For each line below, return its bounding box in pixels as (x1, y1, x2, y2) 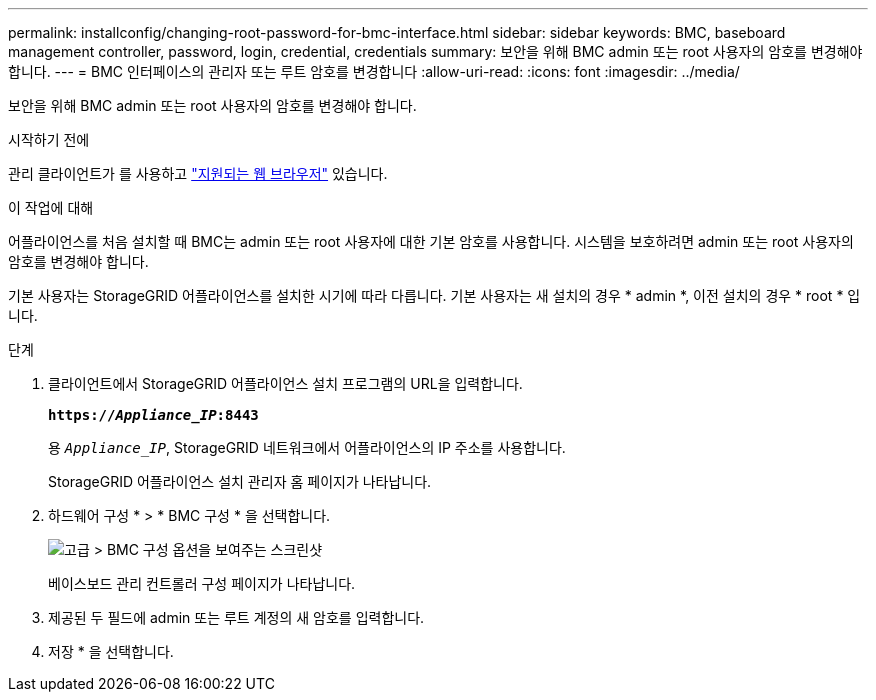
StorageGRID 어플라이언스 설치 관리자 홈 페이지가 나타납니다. (48, 473, 432, 490)
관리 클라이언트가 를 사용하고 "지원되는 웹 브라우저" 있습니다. (8, 165, 388, 182)
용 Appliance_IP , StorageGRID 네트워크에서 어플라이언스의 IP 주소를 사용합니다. (48, 439, 566, 456)
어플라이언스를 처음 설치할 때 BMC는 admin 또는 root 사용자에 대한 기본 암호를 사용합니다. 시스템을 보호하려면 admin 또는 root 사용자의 (8, 233, 854, 250)
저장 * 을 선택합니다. (48, 643, 174, 660)
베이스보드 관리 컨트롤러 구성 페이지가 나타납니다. (48, 575, 356, 592)
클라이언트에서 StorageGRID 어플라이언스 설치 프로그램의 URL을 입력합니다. (48, 375, 523, 392)
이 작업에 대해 (8, 199, 94, 216)
